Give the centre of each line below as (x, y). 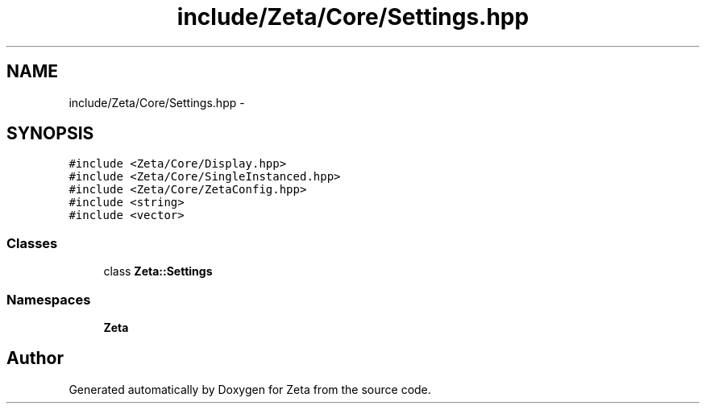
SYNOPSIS (50, 134)
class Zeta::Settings (158, 271)
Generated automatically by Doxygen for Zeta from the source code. (250, 389)
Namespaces (49, 299)
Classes (32, 243)
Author (35, 358)
